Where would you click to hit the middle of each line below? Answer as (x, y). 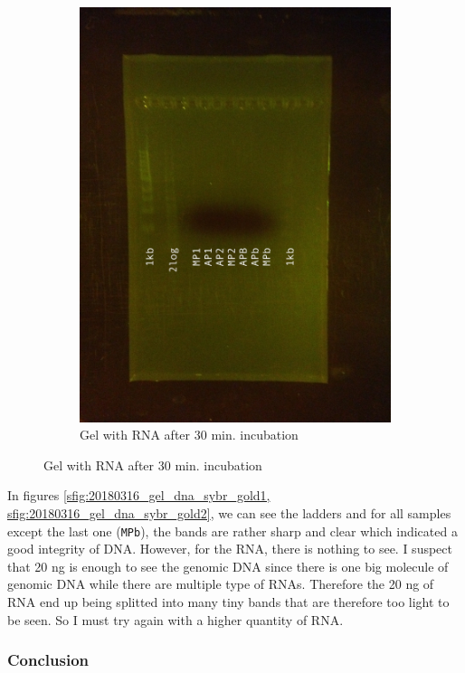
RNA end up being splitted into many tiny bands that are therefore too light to (228, 602)
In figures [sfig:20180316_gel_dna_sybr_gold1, (139, 495)
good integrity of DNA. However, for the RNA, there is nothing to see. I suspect (230, 549)
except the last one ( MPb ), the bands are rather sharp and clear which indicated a (232, 531)
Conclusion (48, 660)
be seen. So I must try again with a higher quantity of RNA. (176, 619)
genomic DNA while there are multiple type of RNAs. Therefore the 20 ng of (221, 584)
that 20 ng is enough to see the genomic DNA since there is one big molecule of (228, 566)
